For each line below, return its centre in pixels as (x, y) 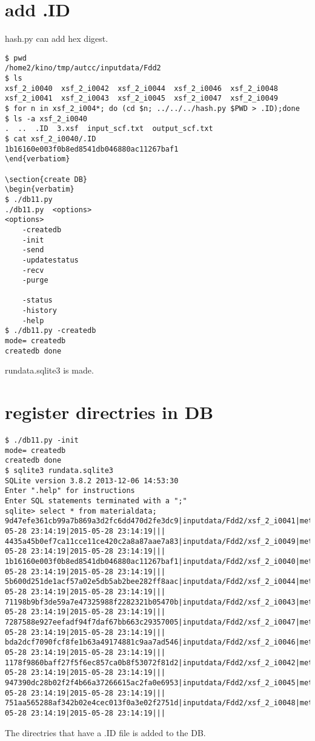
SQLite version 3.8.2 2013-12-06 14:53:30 (92, 481)
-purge (35, 280)
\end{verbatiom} (38, 159)
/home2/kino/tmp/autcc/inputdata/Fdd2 (83, 68)
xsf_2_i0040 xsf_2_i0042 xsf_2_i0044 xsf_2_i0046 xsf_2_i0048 (142, 88)
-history (39, 311)
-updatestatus (50, 260)
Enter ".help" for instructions (70, 491)
